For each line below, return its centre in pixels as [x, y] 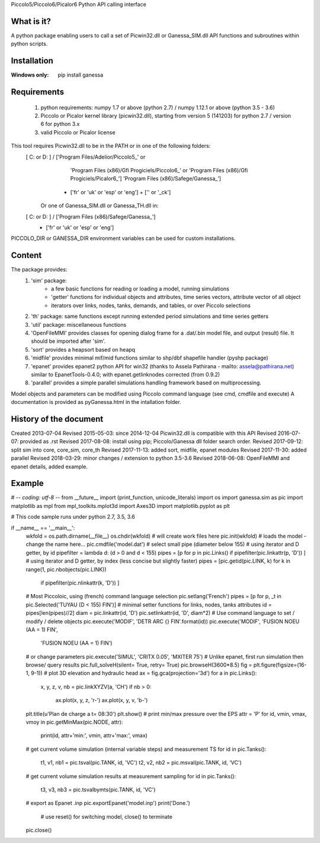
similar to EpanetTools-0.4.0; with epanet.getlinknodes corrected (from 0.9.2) [126, 374]
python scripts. [29, 44]
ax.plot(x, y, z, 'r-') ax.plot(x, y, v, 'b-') [102, 700]
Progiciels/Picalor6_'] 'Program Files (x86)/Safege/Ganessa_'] [146, 179]
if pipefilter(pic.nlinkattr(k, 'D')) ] [80, 583]
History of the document [57, 419]
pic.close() [39, 830]
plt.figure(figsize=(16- [280, 665]
